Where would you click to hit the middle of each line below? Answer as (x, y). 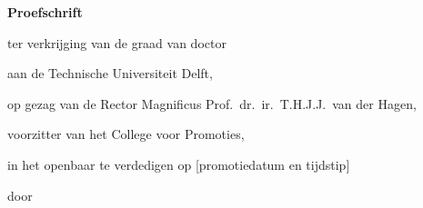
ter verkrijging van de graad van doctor (117, 42)
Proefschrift (45, 12)
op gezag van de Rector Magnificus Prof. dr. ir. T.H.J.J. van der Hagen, (212, 103)
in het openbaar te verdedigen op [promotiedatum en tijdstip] (179, 164)
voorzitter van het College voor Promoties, (126, 134)
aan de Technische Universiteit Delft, (110, 73)
